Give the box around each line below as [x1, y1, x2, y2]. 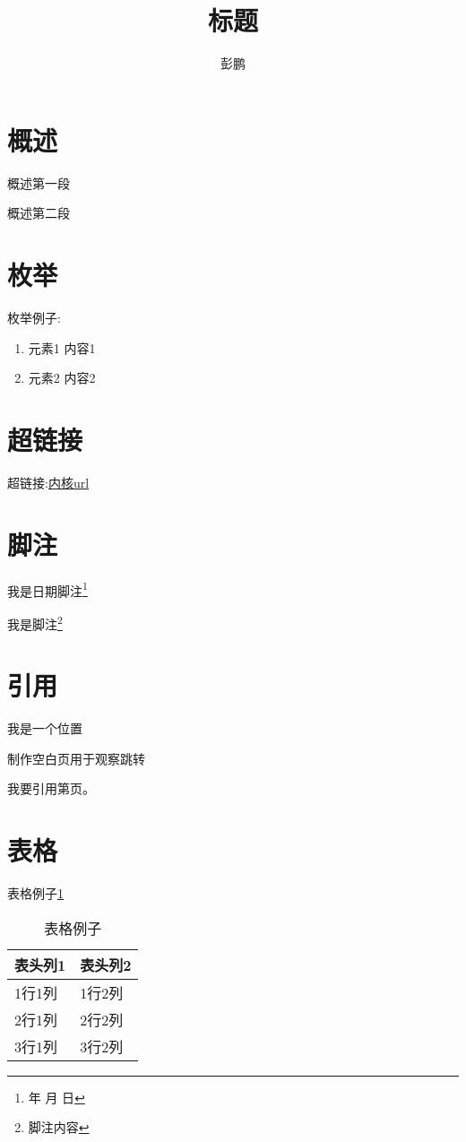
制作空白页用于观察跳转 [7, 748, 145, 767]
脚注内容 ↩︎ [28, 1118, 90, 1137]
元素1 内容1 [28, 338, 96, 357]
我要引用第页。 [7, 779, 95, 798]
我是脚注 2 [7, 611, 63, 633]
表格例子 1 [7, 884, 64, 903]
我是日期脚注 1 [7, 578, 88, 600]
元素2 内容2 [28, 368, 96, 387]
